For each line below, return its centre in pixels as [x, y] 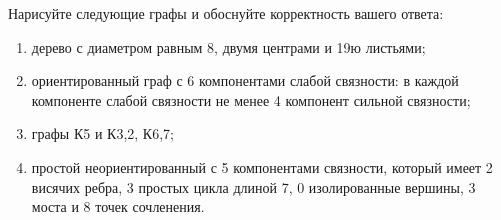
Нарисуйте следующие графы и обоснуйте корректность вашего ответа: [226, 13]
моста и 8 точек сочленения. [118, 206]
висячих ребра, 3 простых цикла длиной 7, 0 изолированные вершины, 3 [253, 186]
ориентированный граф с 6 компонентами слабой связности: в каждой [245, 80]
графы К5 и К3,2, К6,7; [102, 133]
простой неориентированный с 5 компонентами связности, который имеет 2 [262, 166]
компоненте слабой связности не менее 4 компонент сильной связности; [251, 99]
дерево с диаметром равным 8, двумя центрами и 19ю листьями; [228, 46]
